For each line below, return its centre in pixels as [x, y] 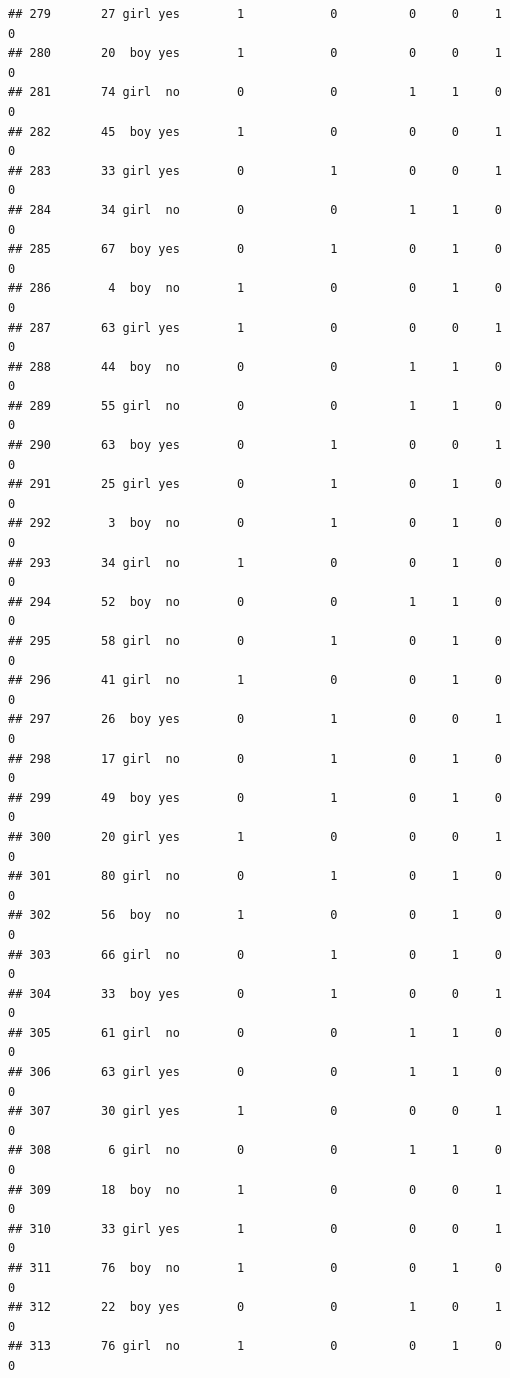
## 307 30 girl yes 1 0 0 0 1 [255, 1111]
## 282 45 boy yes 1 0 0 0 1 [255, 131]
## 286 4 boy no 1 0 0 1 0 [255, 288]
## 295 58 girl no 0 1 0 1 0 [255, 641]
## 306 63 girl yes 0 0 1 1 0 [255, 1072]
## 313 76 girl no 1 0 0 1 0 [255, 1346]
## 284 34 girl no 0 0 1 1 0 [255, 209]
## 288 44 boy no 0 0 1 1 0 [255, 366]
